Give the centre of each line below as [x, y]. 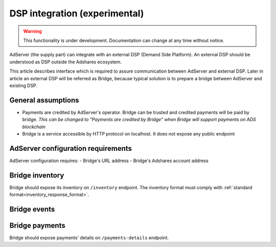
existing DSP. [24, 85]
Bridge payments [38, 226]
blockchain [34, 127]
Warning [32, 31]
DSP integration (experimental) [77, 13]
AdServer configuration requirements [71, 148]
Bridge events [32, 209]
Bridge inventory [37, 175]
